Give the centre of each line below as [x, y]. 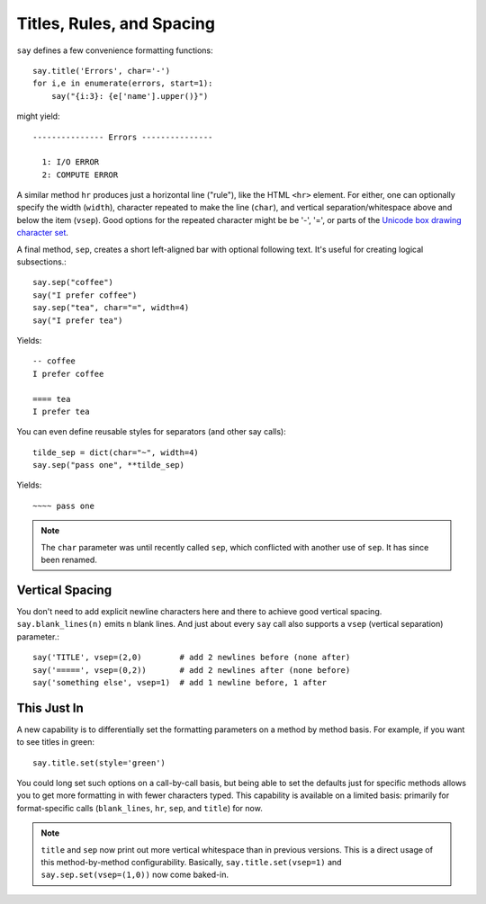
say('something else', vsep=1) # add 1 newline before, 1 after [180, 682]
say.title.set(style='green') [99, 763]
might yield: [38, 116]
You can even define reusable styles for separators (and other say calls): [152, 432]
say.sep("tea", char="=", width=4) [111, 308]
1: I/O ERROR [71, 162]
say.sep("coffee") [73, 282]
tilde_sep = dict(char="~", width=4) [116, 452]
